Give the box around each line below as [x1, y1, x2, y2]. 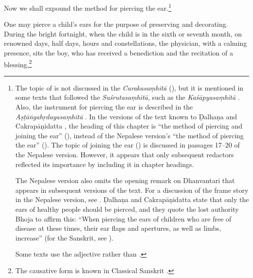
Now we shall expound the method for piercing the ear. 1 [4, 1, 171, 13]
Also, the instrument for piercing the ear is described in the [15, 102, 193, 112]
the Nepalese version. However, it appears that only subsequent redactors [15, 149, 234, 160]
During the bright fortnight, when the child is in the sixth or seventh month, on [4, 28, 242, 38]
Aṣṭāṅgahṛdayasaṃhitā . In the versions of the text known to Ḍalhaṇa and [15, 111, 237, 121]
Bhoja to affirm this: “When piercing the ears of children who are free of [15, 213, 232, 223]
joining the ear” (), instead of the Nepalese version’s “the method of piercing [15, 130, 244, 140]
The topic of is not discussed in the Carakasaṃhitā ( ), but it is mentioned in [15, 82, 244, 93]
